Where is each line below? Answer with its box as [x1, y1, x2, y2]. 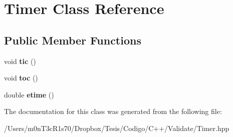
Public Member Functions [4, 32, 141, 47]
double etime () [4, 89, 54, 99]
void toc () [4, 72, 38, 83]
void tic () [4, 55, 36, 66]
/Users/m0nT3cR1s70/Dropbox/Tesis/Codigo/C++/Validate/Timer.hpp [4, 122, 229, 133]
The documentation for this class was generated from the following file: [4, 106, 222, 116]
